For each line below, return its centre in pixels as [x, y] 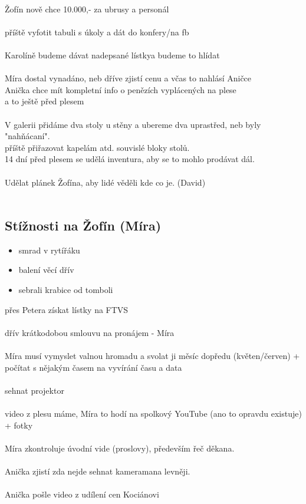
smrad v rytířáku [49, 250]
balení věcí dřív [46, 270]
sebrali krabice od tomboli [66, 290]
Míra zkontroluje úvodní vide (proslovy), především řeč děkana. [120, 448]
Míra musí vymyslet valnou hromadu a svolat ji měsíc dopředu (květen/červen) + [152, 356]
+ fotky [19, 425]
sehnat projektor [34, 390]
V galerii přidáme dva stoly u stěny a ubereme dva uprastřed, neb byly [133, 124]
